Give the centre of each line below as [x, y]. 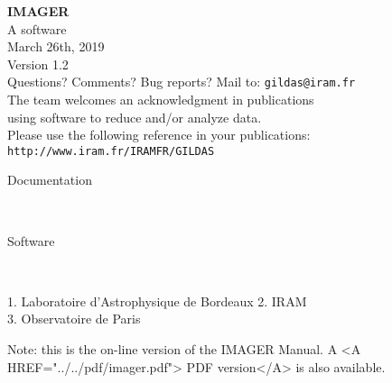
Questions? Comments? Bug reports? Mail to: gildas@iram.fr [182, 82]
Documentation [50, 180]
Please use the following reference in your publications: [159, 135]
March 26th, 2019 [56, 46]
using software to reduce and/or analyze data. [135, 117]
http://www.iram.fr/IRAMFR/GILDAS [111, 151]
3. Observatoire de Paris [74, 319]
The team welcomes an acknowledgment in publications [161, 100]
